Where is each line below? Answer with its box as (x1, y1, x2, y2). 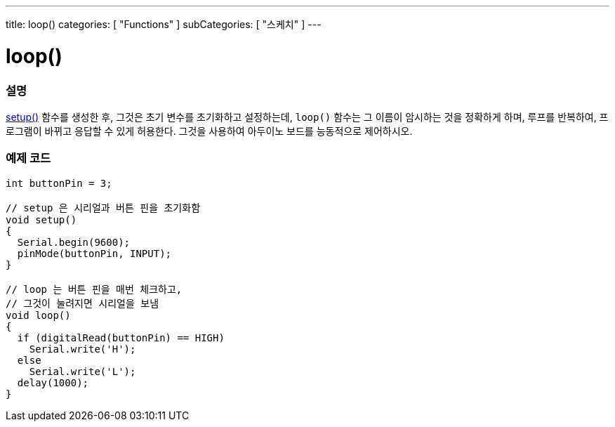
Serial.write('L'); (29, 365, 136, 377)
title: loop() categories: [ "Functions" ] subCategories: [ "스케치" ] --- (6, 18, 322, 30)
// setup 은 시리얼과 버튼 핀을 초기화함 (6, 202, 201, 213)
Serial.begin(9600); (17, 236, 131, 248)
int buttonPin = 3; (6, 177, 112, 189)
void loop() (6, 309, 71, 321)
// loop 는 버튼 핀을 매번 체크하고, (6, 283, 183, 295)
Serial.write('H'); (29, 343, 136, 355)
